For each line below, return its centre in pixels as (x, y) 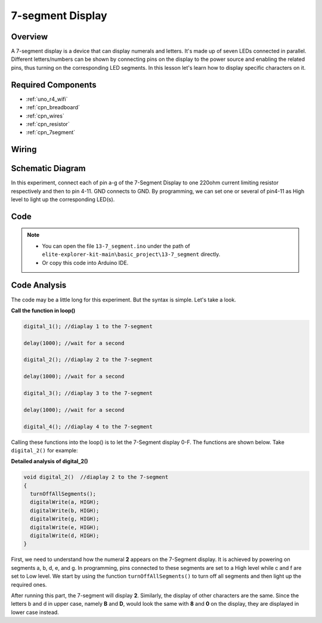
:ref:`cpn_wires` (45, 116)
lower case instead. (35, 612)
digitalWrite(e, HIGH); (65, 527)
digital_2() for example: (44, 450)
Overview (30, 37)
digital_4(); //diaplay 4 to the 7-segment (88, 426)
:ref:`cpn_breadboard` (53, 107)
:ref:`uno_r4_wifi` (47, 99)
